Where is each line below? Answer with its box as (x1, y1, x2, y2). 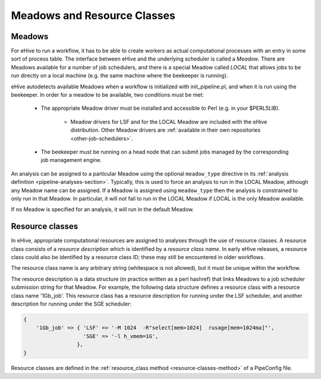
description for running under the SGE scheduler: (11, 300, 132, 307)
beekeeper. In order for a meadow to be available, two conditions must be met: (11, 91, 204, 98)
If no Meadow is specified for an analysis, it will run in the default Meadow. (11, 206, 194, 213)
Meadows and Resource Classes (11, 9, 175, 22)
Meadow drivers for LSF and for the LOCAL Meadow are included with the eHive (70, 118, 267, 125)
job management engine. (40, 157, 102, 164)
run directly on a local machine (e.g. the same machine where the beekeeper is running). (11, 72, 228, 79)
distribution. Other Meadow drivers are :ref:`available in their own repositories (70, 126, 261, 133)
